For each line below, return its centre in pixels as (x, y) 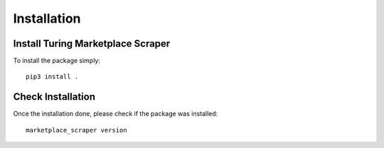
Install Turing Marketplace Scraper (92, 44)
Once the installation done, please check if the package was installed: (116, 114)
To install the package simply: (57, 61)
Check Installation (54, 97)
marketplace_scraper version (76, 130)
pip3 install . (52, 77)
